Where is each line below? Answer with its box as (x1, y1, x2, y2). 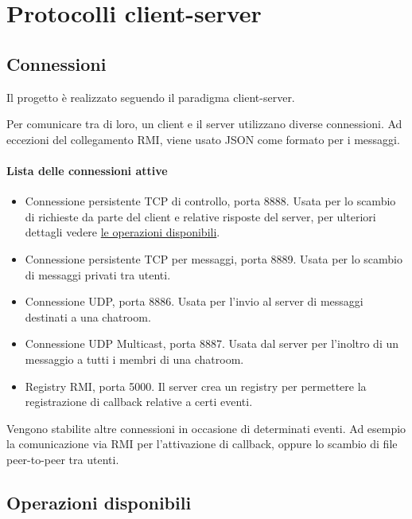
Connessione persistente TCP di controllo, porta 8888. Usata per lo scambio (25, 193, 396, 209)
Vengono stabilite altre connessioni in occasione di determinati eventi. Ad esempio (6, 419, 406, 436)
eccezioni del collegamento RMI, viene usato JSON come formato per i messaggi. (6, 131, 400, 147)
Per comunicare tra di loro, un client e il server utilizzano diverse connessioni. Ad (6, 115, 402, 132)
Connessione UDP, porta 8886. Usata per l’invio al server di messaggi (25, 293, 363, 310)
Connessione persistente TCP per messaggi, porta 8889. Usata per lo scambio (25, 250, 402, 267)
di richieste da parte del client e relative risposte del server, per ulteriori (25, 208, 376, 224)
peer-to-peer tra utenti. (6, 451, 119, 467)
